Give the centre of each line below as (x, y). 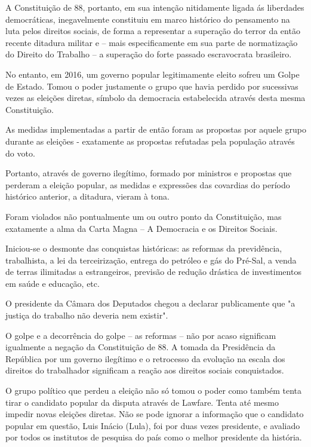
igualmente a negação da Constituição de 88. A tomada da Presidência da (141, 347)
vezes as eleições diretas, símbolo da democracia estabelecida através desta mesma (155, 98)
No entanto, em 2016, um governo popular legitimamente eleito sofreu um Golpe (153, 74)
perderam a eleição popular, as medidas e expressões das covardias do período (148, 184)
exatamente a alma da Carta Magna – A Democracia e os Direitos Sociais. (141, 228)
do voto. (20, 153)
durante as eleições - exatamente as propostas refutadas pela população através (150, 141)
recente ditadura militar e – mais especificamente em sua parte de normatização (152, 42)
